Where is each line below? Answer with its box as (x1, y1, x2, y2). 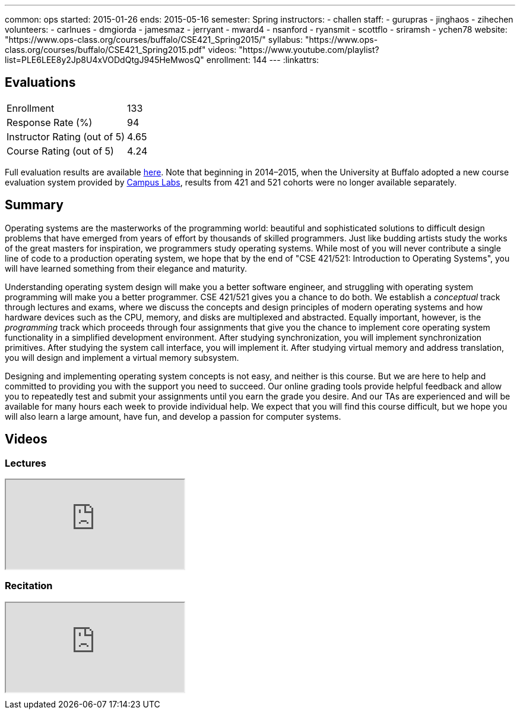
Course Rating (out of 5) (7, 144, 114, 157)
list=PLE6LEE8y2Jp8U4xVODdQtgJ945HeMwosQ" (5, 55, 204, 65)
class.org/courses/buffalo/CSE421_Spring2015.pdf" (5, 45, 206, 55)
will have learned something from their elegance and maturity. (5, 263, 247, 273)
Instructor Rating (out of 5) (7, 130, 125, 143)
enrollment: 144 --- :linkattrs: (206, 55, 319, 65)
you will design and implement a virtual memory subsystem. (5, 352, 239, 363)
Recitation (5, 580, 53, 592)
